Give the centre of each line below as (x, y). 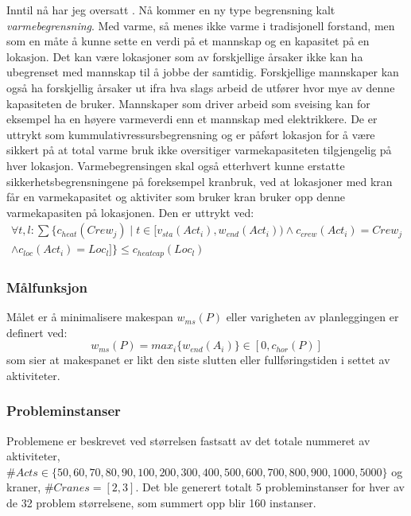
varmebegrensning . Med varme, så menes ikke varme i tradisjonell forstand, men (201, 25)
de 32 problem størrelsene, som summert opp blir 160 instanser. (161, 503)
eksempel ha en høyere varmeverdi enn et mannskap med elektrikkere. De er (192, 119)
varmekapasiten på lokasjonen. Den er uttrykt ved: (130, 212)
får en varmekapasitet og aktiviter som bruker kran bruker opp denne (176, 197)
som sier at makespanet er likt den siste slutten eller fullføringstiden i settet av (198, 360)
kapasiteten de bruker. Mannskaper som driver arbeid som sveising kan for (188, 103)
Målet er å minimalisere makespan (90, 317)
